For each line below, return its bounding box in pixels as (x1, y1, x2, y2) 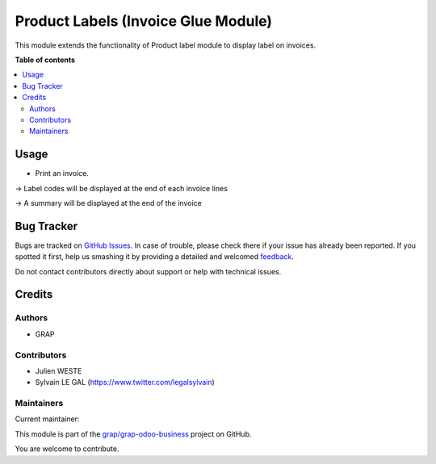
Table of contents (15, 55, 76, 65)
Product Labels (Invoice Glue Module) (15, 12, 273, 30)
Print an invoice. (35, 169, 89, 178)
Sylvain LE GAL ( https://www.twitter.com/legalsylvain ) (35, 378, 216, 387)
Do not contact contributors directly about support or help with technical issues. (15, 266, 282, 276)
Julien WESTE (35, 366, 82, 375)
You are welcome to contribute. (15, 444, 119, 454)
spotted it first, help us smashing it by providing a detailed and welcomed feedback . (15, 252, 295, 261)
